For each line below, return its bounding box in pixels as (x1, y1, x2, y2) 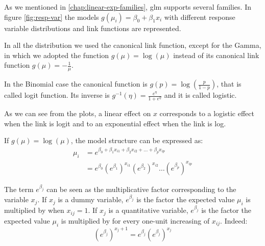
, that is (216, 78, 242, 89)
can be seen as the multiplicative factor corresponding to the (46, 184, 236, 195)
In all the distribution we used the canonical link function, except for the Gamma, (4, 40, 261, 50)
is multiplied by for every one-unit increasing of (61, 215, 210, 226)
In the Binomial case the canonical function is (4, 78, 148, 89)
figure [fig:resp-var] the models (4, 11, 99, 22)
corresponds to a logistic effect (159, 108, 254, 119)
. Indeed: (220, 215, 248, 226)
